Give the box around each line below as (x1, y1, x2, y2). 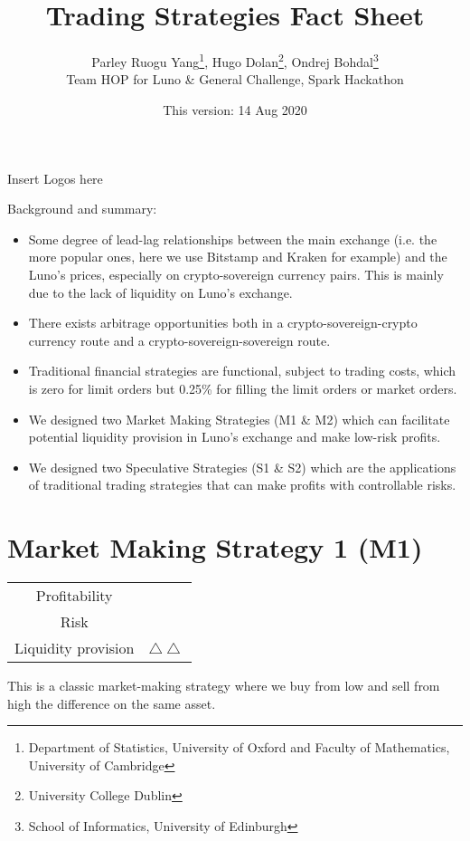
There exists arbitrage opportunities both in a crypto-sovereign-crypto (28, 313, 418, 332)
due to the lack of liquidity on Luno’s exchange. (28, 282, 293, 301)
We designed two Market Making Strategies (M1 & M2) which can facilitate (28, 409, 450, 428)
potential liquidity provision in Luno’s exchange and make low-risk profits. (28, 427, 441, 446)
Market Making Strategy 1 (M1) (7, 529, 423, 566)
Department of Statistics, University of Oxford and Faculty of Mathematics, (28, 738, 450, 757)
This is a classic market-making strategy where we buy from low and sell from (7, 676, 440, 694)
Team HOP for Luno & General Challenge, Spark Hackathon (66, 70, 404, 89)
